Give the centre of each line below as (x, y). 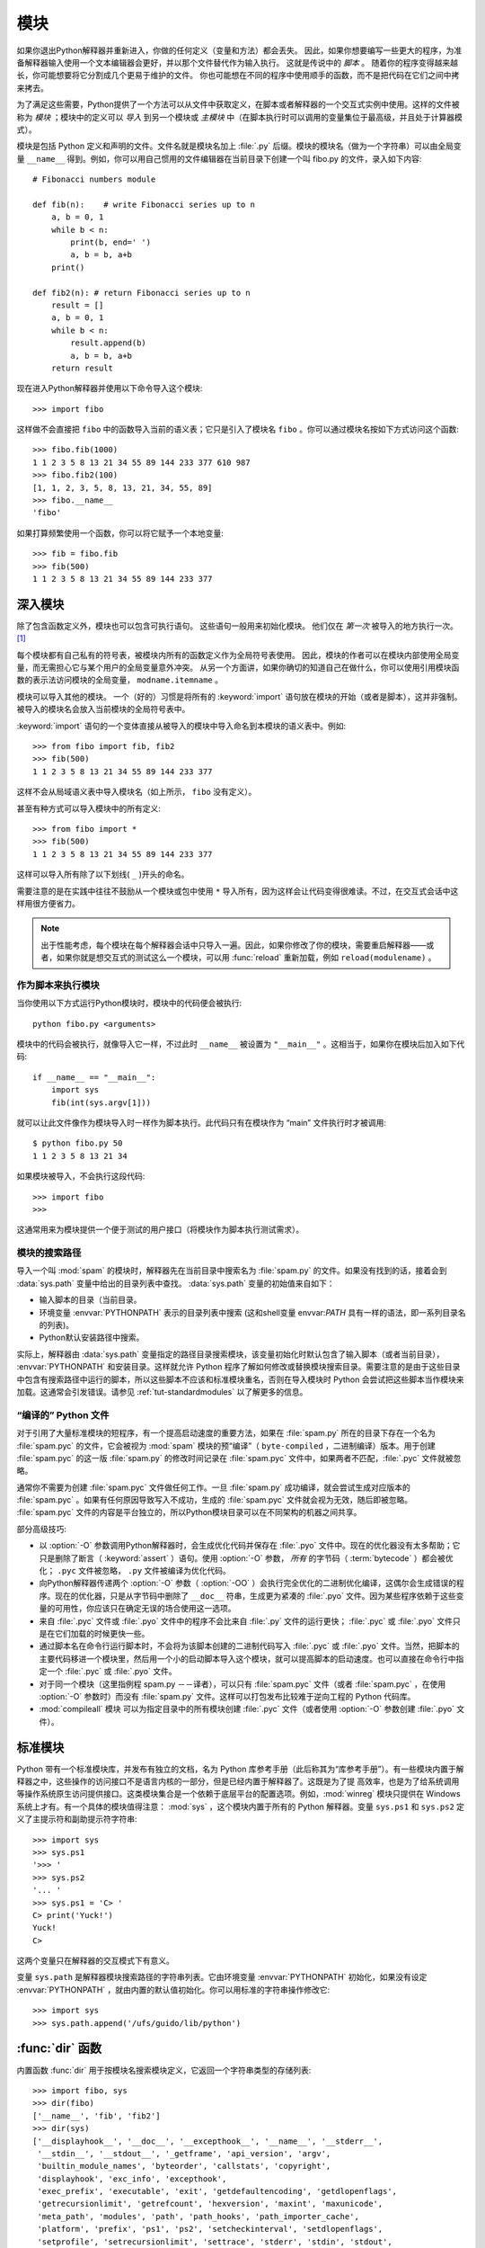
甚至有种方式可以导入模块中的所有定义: (89, 808)
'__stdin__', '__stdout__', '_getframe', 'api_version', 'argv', (184, 2153)
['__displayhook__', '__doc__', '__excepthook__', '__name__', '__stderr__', (208, 2141)
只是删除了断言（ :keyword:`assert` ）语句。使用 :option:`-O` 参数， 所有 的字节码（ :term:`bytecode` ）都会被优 (246, 1558)
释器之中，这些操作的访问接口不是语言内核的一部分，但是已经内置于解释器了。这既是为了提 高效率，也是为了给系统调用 (238, 1781)
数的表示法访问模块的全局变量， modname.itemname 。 (120, 680)
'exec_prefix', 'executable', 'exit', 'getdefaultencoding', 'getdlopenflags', (217, 2191)
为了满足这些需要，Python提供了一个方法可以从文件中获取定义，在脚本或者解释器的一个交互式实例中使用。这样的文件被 (238, 104)
